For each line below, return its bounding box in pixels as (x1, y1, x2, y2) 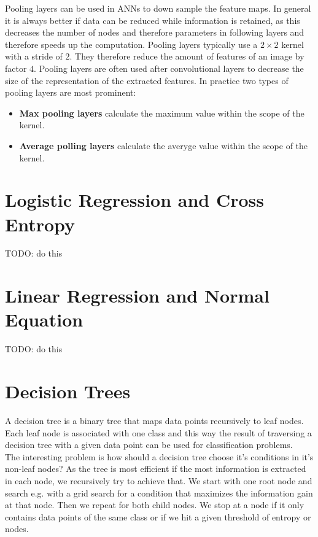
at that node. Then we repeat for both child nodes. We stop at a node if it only (5, 498, 304, 511)
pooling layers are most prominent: (5, 86, 136, 99)
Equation (5, 307, 83, 332)
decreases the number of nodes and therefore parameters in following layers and (5, 26, 304, 39)
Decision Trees (5, 379, 131, 404)
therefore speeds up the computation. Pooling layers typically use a (5, 37, 258, 50)
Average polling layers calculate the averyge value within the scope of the (19, 139, 308, 152)
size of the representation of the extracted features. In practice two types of (5, 74, 289, 87)
